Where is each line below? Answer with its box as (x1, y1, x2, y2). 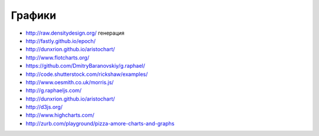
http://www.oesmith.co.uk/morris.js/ (25, 78, 114, 85)
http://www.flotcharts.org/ (25, 54, 90, 61)
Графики (11, 9, 56, 22)
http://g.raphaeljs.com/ (25, 87, 82, 94)
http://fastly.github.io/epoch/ (25, 37, 96, 44)
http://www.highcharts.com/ (25, 112, 95, 119)
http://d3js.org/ (25, 104, 63, 111)
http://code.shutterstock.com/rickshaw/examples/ (25, 71, 148, 78)
